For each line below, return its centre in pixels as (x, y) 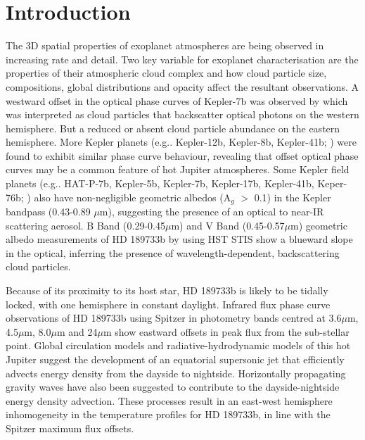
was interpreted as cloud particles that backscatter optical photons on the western (182, 114)
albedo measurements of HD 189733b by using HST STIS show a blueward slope (179, 239)
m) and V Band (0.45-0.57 (228, 225)
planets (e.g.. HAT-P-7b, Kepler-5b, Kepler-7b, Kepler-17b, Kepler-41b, (160, 183)
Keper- (332, 183)
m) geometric (319, 225)
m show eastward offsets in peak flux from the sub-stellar (226, 331)
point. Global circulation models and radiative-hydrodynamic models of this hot (178, 345)
